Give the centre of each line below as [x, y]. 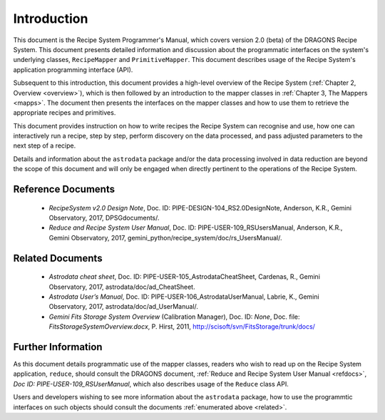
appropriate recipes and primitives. [65, 113]
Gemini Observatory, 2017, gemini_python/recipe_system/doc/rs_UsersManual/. [165, 237]
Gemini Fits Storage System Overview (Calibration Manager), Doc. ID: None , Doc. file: [174, 317]
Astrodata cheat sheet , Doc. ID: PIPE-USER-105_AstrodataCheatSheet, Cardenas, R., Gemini [185, 277]
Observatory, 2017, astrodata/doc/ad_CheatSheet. [122, 287]
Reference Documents [64, 189]
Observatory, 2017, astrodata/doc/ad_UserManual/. [124, 307]
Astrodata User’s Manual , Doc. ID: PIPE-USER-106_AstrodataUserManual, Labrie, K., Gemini [184, 297]
